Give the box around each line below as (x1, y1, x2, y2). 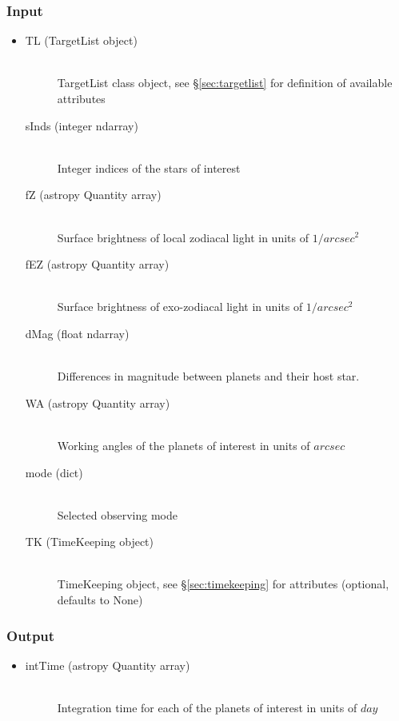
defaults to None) (57, 592, 143, 608)
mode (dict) (25, 464, 83, 480)
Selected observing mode (57, 506, 178, 523)
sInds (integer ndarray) (25, 117, 138, 133)
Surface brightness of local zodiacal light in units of (57, 229, 309, 245)
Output (6, 625, 55, 645)
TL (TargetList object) (25, 32, 138, 49)
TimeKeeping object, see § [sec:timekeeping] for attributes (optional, (57, 576, 389, 592)
